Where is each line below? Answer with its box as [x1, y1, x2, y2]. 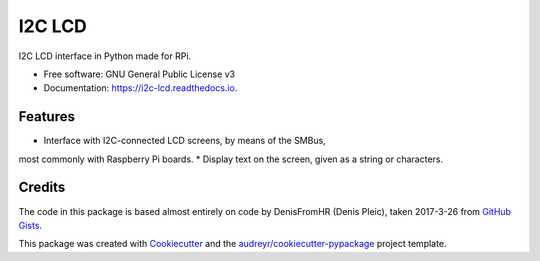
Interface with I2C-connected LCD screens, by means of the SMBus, [43, 135, 327, 147]
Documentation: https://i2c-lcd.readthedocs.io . [43, 82, 238, 94]
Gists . [18, 219, 43, 231]
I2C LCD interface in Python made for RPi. [18, 50, 192, 62]
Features [18, 108, 75, 125]
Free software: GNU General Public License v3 [43, 68, 236, 80]
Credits [18, 179, 66, 196]
